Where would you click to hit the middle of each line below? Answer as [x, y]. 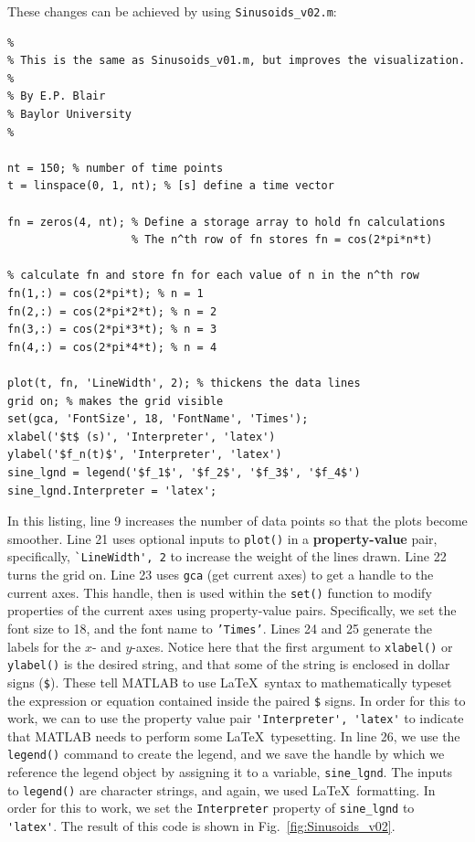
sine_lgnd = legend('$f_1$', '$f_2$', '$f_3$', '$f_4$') [184, 472]
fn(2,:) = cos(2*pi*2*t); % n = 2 [112, 311]
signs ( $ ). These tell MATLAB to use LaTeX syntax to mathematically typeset [230, 682]
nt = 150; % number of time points [116, 168]
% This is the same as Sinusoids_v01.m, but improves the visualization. [237, 61]
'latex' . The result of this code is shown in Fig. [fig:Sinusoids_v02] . [201, 826]
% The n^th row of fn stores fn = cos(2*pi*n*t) [282, 240]
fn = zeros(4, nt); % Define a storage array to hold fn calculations [227, 222]
